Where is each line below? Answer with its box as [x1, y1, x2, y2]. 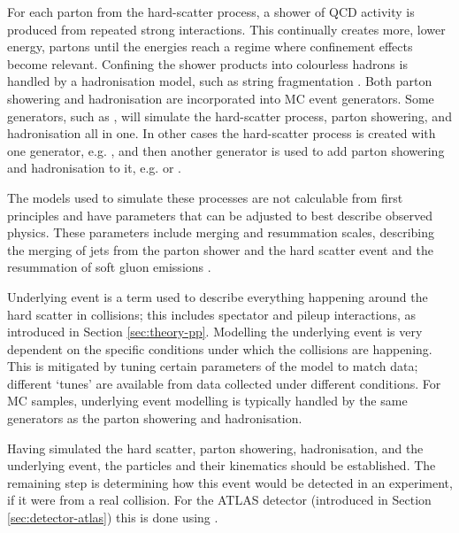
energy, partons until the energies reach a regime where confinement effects [7, 37, 413, 56]
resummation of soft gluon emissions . [7, 258, 211, 276]
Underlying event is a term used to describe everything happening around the [7, 287, 428, 305]
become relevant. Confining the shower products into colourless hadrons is [7, 54, 408, 73]
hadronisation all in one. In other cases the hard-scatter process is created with [7, 124, 436, 143]
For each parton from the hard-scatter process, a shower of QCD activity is [7, 3, 415, 20]
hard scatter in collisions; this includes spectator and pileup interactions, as [7, 305, 417, 323]
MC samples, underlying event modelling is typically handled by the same [7, 391, 408, 410]
